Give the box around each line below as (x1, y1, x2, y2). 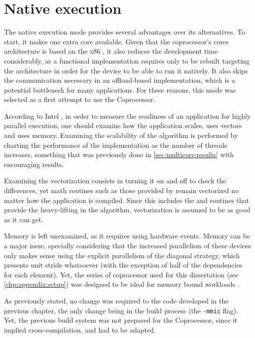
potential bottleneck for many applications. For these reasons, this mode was (4, 84, 236, 95)
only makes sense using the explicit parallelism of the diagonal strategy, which (4, 250, 240, 260)
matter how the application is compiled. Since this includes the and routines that (4, 195, 250, 205)
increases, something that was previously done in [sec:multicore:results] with (4, 149, 234, 160)
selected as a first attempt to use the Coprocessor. (4, 94, 155, 104)
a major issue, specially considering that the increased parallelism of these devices (4, 240, 251, 250)
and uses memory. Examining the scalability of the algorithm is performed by (4, 130, 238, 140)
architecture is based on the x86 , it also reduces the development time (4, 46, 218, 56)
